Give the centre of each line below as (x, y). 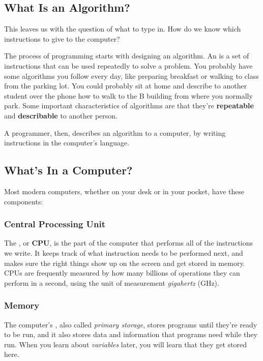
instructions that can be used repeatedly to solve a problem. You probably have (128, 65)
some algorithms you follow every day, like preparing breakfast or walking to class (131, 76)
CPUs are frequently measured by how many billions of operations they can (122, 273)
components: (24, 201)
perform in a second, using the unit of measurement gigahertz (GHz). (112, 282)
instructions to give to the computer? (62, 38)
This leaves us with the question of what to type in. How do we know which (123, 29)
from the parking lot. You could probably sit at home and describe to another (126, 86)
